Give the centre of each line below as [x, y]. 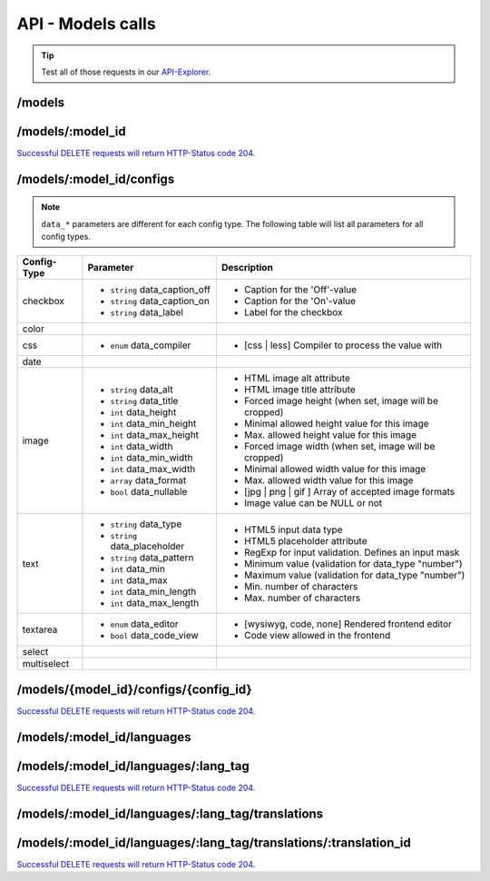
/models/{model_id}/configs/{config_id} [134, 689]
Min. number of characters [301, 586]
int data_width [142, 447]
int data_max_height [155, 435]
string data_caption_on [160, 302]
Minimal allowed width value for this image [335, 470]
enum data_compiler [151, 345]
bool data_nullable [149, 492]
